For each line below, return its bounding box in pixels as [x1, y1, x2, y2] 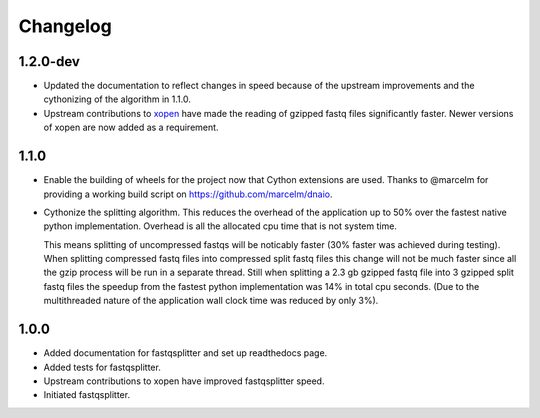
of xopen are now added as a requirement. [43, 121, 219, 134]
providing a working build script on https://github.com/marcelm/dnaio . [43, 188, 334, 200]
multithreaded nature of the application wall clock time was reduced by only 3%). [43, 295, 379, 307]
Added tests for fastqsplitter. [43, 361, 162, 373]
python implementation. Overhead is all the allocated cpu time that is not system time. [43, 220, 397, 232]
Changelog [18, 15, 112, 37]
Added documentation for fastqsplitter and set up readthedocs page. [43, 347, 328, 359]
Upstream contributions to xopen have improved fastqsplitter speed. [43, 375, 325, 387]
